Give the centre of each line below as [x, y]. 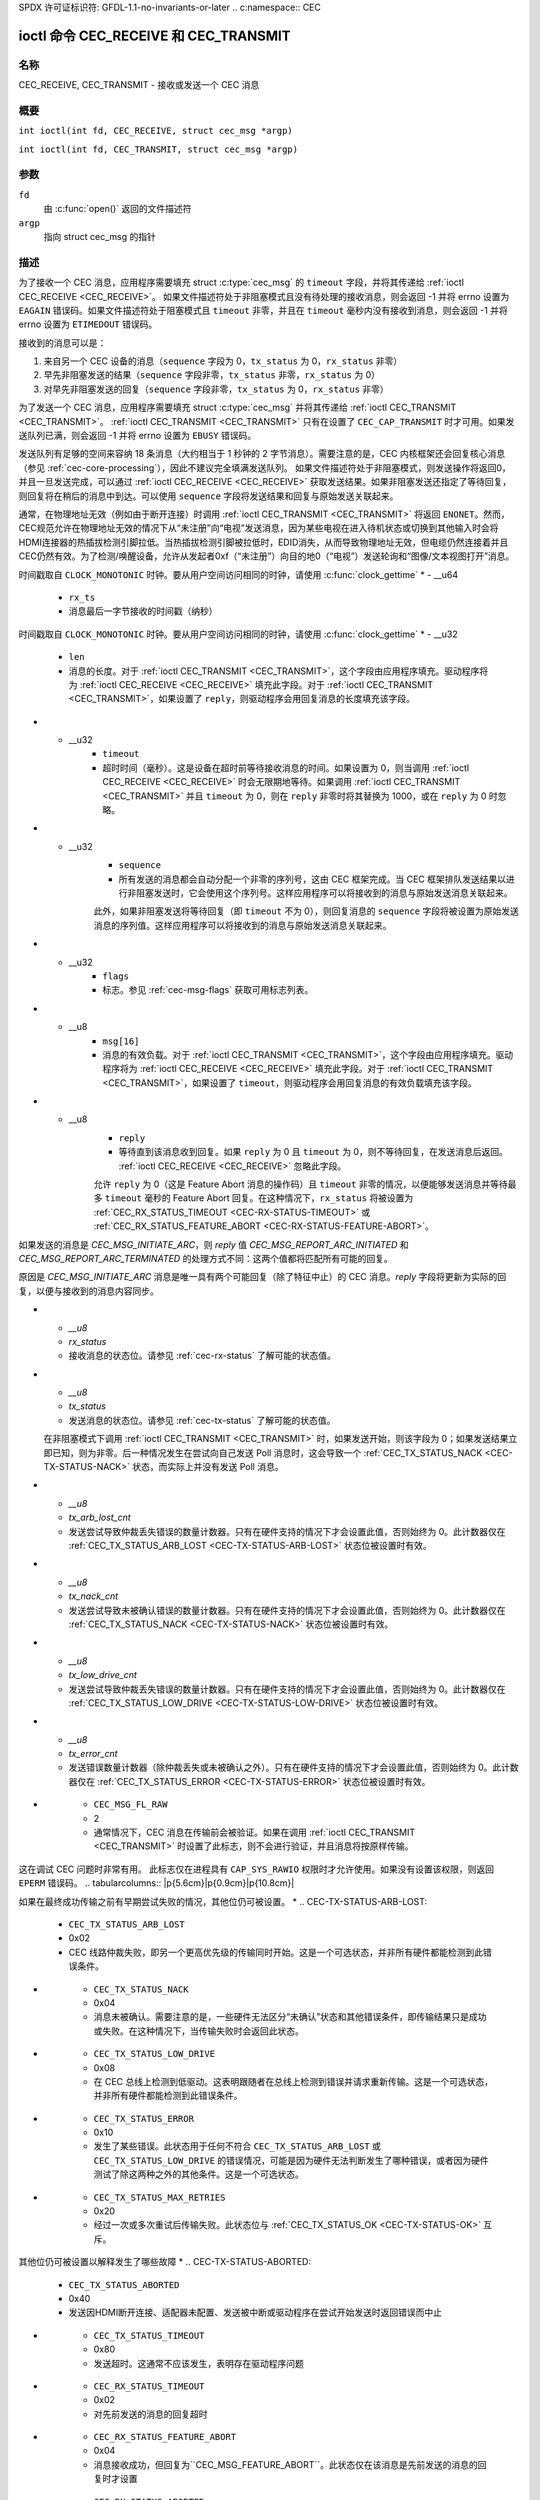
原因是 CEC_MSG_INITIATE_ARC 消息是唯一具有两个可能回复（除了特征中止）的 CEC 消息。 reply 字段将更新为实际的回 [262, 1277]
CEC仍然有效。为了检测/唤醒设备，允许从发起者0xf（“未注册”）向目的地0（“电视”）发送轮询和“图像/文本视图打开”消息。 [266, 556]
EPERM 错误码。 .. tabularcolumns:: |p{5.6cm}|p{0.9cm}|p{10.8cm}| [156, 1883]
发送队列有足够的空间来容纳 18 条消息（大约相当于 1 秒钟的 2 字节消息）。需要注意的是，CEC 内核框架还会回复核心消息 [262, 454]
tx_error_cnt [93, 1754]
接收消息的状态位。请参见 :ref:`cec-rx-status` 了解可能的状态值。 [202, 1356]
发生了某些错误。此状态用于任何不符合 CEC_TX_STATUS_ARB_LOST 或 [237, 2146]
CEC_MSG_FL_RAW [131, 1804]
